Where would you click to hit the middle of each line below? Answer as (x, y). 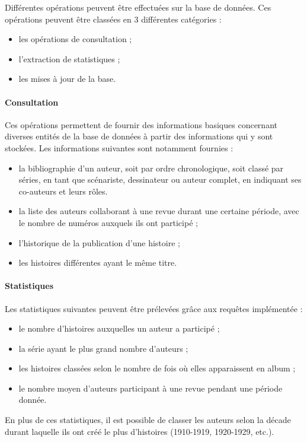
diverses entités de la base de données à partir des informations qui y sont (139, 136)
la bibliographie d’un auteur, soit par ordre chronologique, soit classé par (151, 168)
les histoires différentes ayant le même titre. (98, 263)
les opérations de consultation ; (75, 39)
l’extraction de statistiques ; (69, 58)
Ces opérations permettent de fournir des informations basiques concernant (141, 124)
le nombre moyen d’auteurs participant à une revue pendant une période (151, 388)
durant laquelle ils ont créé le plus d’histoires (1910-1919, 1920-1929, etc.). (140, 431)
